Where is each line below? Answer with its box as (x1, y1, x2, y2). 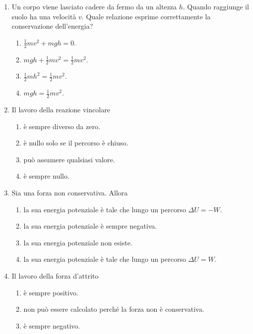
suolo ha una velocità (11, 11, 76, 21)
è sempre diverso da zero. (23, 121, 100, 131)
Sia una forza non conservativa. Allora (11, 188, 128, 198)
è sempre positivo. (23, 287, 78, 297)
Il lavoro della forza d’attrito (11, 271, 99, 281)
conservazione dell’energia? (11, 21, 93, 31)
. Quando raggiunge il (183, 1, 249, 11)
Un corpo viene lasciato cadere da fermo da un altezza (11, 1, 177, 11)
